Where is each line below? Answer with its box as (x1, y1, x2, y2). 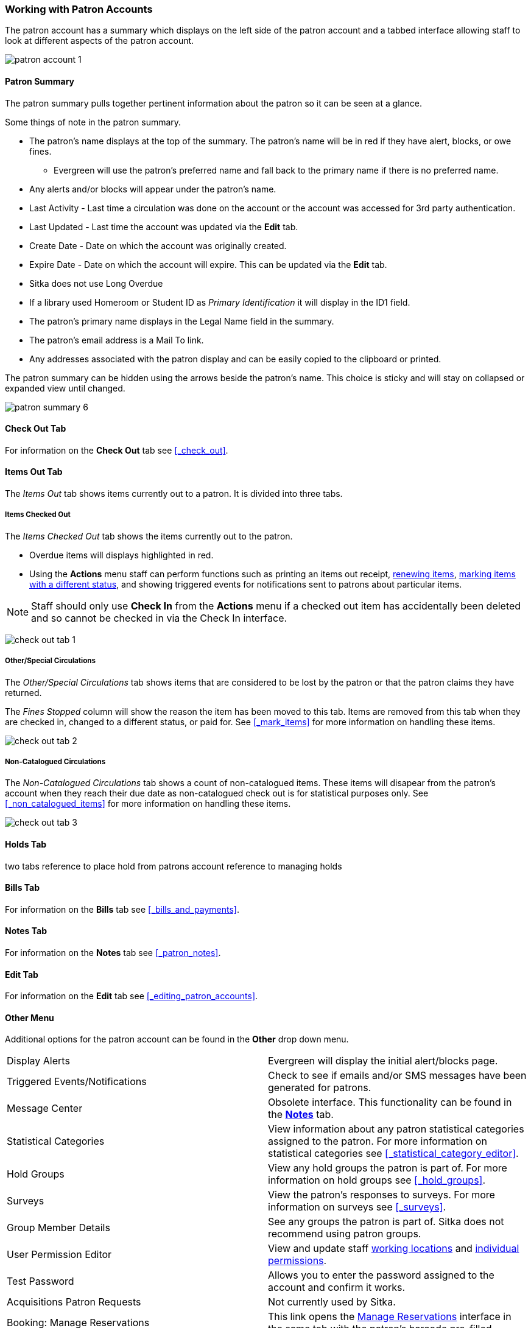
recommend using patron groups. (268, 1228, 421, 1240)
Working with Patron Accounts (5, 3, 153, 15)
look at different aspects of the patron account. (5, 35, 194, 46)
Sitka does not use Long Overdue (29, 278, 163, 289)
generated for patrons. (268, 1081, 371, 1094)
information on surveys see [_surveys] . (268, 1201, 446, 1214)
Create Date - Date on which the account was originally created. (29, 240, 287, 251)
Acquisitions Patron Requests (7, 1296, 141, 1309)
